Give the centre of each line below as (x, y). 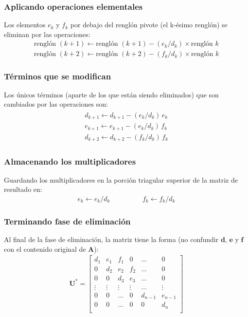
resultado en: (23, 189)
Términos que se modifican (58, 76)
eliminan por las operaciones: (47, 34)
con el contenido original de (45, 249)
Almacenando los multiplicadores (70, 161)
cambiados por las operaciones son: (56, 104)
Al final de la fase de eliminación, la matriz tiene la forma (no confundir (111, 239)
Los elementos (25, 25)
